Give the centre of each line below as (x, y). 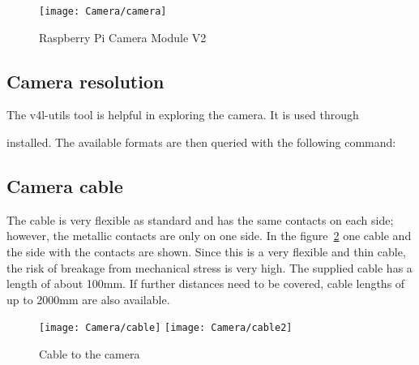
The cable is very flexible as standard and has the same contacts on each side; (200, 219)
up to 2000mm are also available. (88, 299)
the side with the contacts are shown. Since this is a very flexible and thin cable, (206, 252)
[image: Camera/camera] (103, 11)
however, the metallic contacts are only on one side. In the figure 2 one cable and (209, 236)
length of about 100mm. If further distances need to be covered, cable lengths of (206, 283)
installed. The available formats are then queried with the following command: (201, 142)
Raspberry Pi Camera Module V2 (123, 37)
